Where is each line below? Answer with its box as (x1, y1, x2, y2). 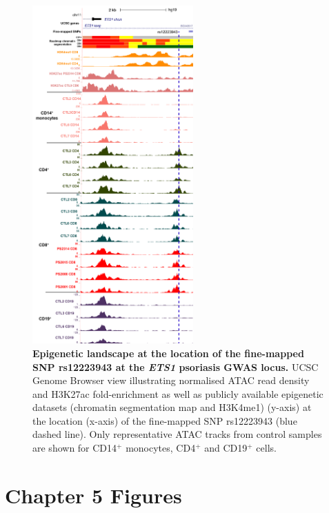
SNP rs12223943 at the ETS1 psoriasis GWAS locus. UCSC (32, 359, 319, 374)
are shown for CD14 (32, 441, 117, 455)
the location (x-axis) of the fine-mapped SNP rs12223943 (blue (32, 413, 297, 428)
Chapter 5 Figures (5, 481, 182, 509)
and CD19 (204, 441, 248, 455)
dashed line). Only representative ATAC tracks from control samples (32, 427, 322, 441)
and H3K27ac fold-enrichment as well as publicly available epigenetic (32, 386, 323, 401)
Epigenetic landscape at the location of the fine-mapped (32, 345, 304, 360)
